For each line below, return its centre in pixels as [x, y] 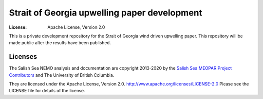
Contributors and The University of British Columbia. [62, 75]
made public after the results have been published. [60, 43]
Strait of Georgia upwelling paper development [106, 13]
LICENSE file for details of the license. [47, 91]
